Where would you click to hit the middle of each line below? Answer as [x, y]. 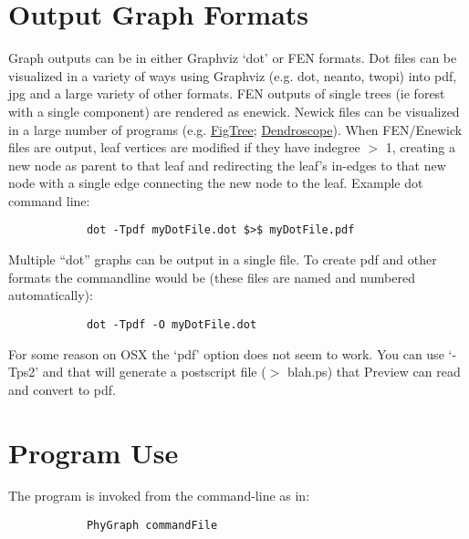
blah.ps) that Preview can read [374, 372]
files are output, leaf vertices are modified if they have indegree [184, 147]
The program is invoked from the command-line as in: [159, 496]
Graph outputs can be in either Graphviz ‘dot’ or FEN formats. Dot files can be [233, 58]
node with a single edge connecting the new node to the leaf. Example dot [216, 183]
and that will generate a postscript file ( [154, 372]
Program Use [94, 452]
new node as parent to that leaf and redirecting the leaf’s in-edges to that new [227, 165]
